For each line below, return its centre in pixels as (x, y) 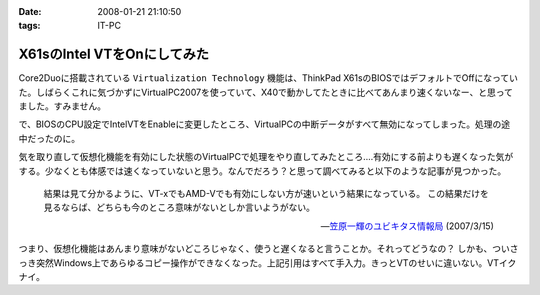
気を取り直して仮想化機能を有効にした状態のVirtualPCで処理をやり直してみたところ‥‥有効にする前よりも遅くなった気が (266, 157)
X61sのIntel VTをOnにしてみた (114, 54)
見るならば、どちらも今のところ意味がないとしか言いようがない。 (179, 207)
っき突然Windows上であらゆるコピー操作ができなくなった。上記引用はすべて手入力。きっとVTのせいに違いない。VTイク (267, 262)
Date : (30, 11)
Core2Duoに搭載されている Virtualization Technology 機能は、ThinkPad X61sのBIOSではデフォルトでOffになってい (268, 78)
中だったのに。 (49, 138)
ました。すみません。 (62, 106)
